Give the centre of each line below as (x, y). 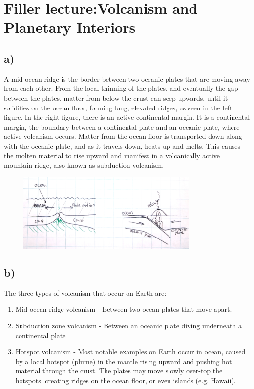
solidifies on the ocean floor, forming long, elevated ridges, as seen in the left (118, 107)
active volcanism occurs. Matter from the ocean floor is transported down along (123, 136)
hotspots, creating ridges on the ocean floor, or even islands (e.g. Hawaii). (126, 380)
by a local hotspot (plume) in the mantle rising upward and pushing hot (124, 361)
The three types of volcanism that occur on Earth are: (85, 292)
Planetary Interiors (70, 27)
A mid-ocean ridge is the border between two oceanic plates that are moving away (127, 78)
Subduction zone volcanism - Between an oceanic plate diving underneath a (128, 326)
